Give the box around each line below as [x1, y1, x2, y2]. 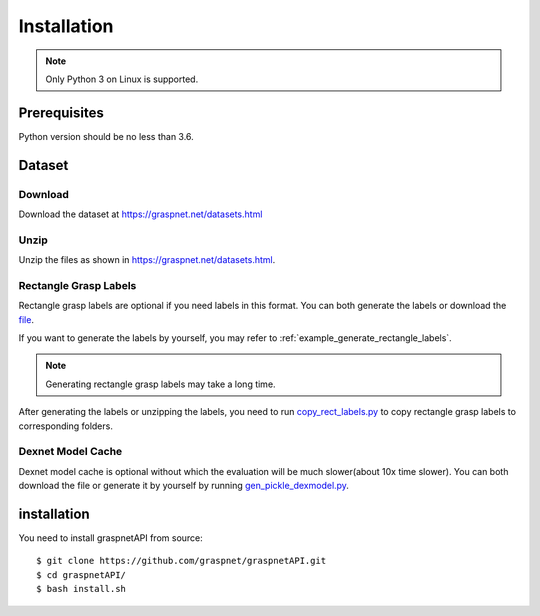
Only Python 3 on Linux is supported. [45, 73, 199, 85]
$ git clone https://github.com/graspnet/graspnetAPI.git [36, 555, 327, 567]
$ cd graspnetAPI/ [36, 569, 127, 580]
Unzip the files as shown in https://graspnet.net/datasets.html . [18, 254, 276, 266]
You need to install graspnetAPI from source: [18, 532, 204, 544]
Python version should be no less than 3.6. [18, 130, 194, 142]
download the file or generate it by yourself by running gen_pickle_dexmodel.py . [18, 480, 350, 492]
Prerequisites [18, 104, 104, 121]
